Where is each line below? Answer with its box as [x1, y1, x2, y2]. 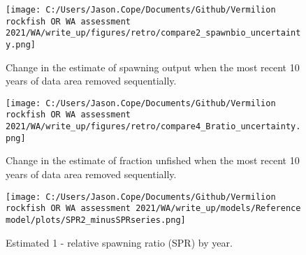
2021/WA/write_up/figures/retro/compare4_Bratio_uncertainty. [6, 122, 301, 132]
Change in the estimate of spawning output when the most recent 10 [6, 59, 300, 74]
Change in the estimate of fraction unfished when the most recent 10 [6, 153, 300, 168]
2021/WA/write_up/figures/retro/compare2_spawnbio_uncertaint [6, 28, 301, 38]
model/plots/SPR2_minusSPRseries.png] [6, 214, 186, 225]
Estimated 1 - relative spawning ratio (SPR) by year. [6, 235, 233, 249]
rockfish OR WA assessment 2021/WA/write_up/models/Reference [6, 203, 301, 214]
